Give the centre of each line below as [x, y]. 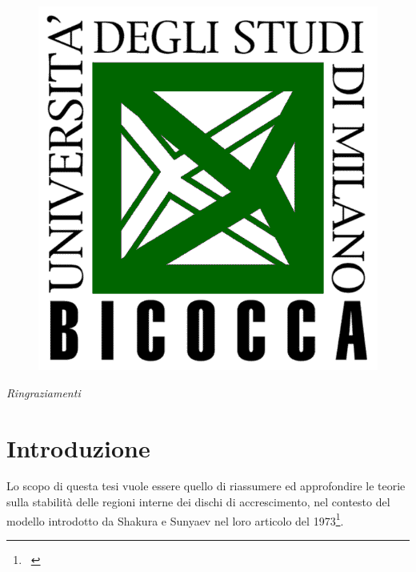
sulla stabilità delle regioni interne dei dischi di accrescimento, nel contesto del [198, 502]
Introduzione [78, 447]
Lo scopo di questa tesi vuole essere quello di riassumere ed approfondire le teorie [206, 486]
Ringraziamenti [44, 392]
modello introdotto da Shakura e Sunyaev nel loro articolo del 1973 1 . [175, 519]
